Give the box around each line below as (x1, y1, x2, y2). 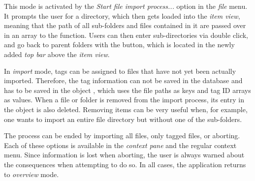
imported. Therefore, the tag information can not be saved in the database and (4, 75, 243, 86)
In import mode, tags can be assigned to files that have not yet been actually (4, 65, 236, 76)
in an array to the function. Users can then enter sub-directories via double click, (4, 30, 248, 40)
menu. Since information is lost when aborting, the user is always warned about (4, 150, 245, 160)
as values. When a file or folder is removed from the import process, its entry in (4, 94, 244, 105)
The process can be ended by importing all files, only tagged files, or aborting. (4, 130, 240, 141)
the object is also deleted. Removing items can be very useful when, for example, (4, 104, 248, 114)
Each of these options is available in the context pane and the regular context (4, 140, 237, 150)
